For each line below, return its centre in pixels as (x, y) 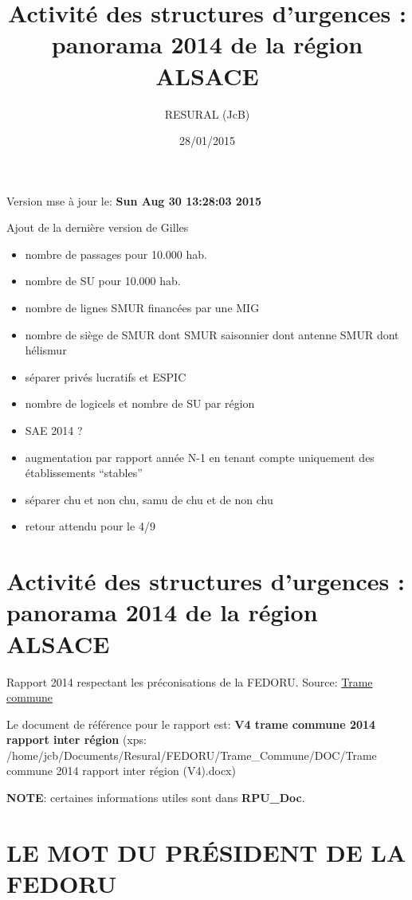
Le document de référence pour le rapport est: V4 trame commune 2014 (191, 724)
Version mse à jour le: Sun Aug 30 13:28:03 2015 (134, 200)
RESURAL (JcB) (207, 113)
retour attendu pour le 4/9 (90, 526)
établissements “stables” (84, 473)
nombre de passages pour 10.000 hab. (116, 254)
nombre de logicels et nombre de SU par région (140, 403)
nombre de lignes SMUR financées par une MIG (142, 308)
